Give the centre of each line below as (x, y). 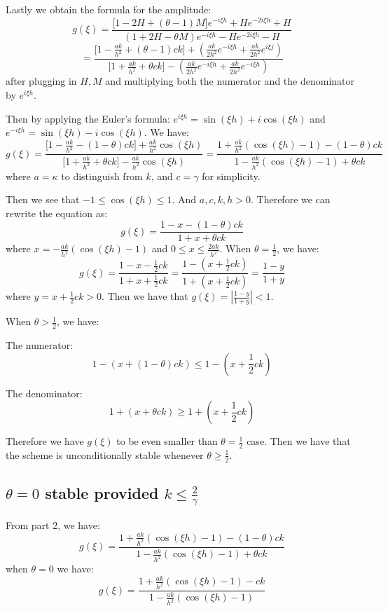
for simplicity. (231, 176)
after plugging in (41, 81)
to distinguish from (102, 176)
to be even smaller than (167, 441)
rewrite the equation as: (57, 213)
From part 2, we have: (53, 524)
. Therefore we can (291, 199)
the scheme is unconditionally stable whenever (105, 454)
